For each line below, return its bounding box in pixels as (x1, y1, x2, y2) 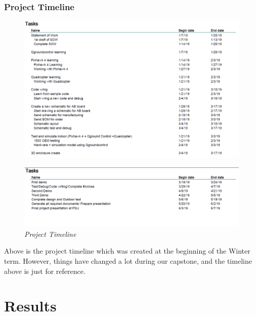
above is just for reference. (4, 265, 86, 276)
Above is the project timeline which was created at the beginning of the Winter (4, 245, 250, 256)
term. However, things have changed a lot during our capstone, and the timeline (4, 255, 252, 266)
